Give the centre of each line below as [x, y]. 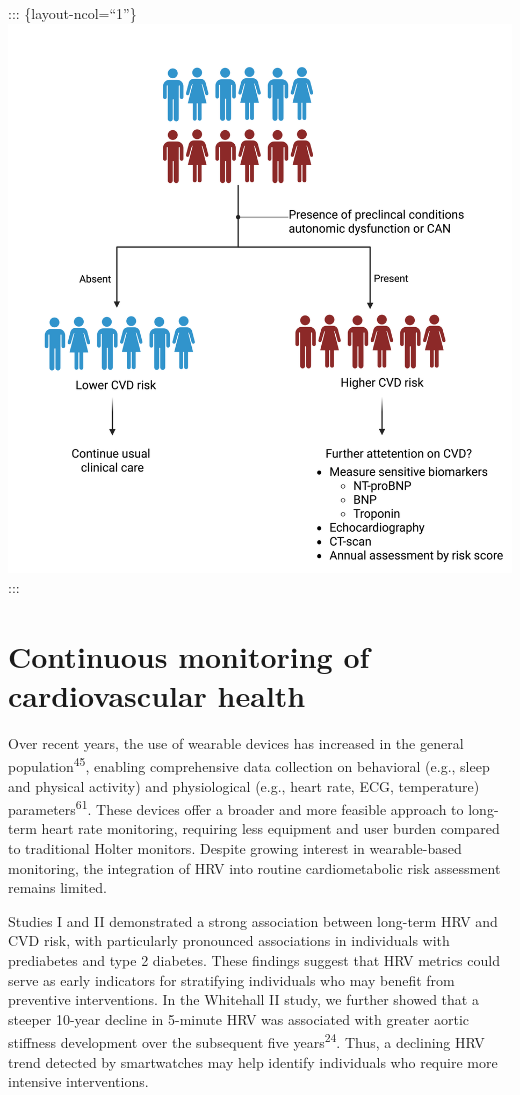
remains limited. [57, 887]
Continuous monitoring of [189, 655]
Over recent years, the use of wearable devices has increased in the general [236, 742]
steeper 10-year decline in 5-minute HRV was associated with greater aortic [239, 1018]
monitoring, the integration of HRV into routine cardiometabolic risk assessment [254, 867]
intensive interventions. [78, 1081]
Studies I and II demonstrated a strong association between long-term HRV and [253, 920]
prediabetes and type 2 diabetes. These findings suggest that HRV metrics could [254, 960]
